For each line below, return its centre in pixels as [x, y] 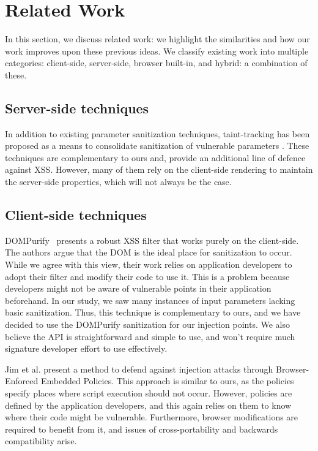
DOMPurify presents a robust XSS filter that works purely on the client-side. [152, 240]
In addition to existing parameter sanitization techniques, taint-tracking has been [157, 133]
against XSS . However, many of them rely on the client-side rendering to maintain [159, 169]
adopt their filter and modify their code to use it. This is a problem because [147, 276]
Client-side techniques [76, 215]
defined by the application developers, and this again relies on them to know [148, 405]
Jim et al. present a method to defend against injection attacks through [139, 369]
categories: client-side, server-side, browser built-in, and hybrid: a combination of [156, 63]
